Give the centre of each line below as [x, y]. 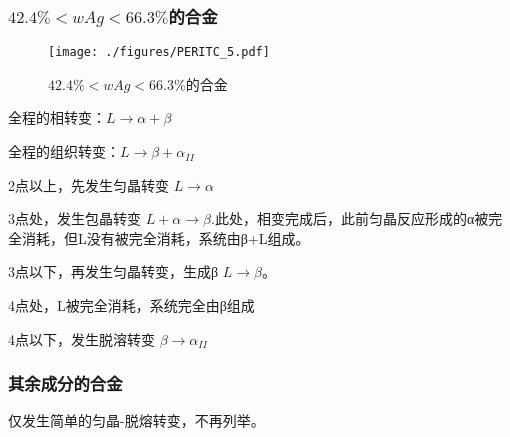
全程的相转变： [57, 117]
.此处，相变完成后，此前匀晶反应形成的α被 [349, 218]
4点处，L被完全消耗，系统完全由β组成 [131, 305]
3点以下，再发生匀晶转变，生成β [113, 271]
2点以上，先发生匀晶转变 [88, 184]
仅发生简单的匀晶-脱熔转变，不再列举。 [136, 420]
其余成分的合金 [65, 383]
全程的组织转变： [64, 151]
